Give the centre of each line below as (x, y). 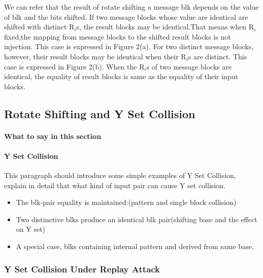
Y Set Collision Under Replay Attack (82, 269)
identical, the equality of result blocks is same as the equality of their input (121, 76)
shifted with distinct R (39, 27)
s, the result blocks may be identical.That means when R (165, 27)
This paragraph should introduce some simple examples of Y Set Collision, (120, 175)
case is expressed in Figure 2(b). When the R (74, 66)
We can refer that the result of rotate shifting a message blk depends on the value (131, 7)
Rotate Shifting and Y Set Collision (100, 113)
